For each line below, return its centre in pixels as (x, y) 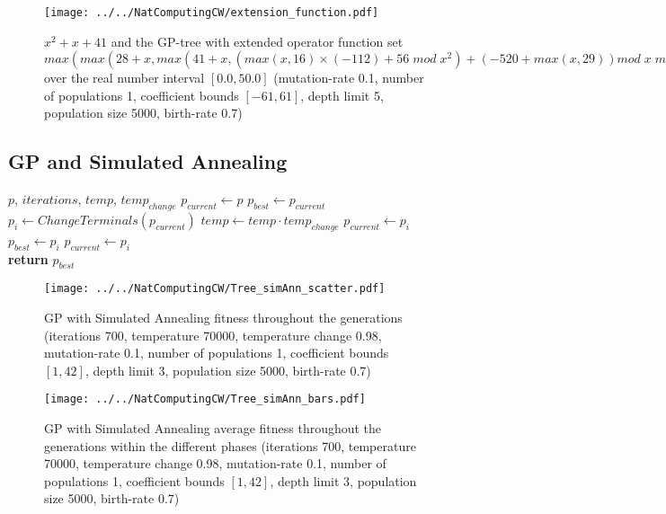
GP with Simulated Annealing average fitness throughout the (213, 428)
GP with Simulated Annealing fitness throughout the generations (223, 318)
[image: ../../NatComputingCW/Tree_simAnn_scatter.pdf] (215, 289)
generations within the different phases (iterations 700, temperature (230, 445)
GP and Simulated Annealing (148, 161)
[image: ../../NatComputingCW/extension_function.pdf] (212, 13)
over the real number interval (124, 78)
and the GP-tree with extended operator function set (257, 41)
